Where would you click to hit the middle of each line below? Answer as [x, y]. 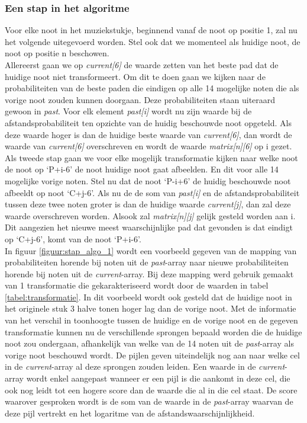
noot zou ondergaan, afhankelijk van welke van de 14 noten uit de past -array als [149, 343]
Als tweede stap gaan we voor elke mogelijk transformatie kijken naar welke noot [151, 157]
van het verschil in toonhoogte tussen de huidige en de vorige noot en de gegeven [151, 320]
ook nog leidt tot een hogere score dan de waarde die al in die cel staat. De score [151, 390]
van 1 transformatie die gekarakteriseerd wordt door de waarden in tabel [137, 285]
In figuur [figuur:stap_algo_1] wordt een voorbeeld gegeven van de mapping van [151, 250]
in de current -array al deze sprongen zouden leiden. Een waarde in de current [145, 366]
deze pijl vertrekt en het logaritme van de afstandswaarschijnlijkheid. [130, 413]
